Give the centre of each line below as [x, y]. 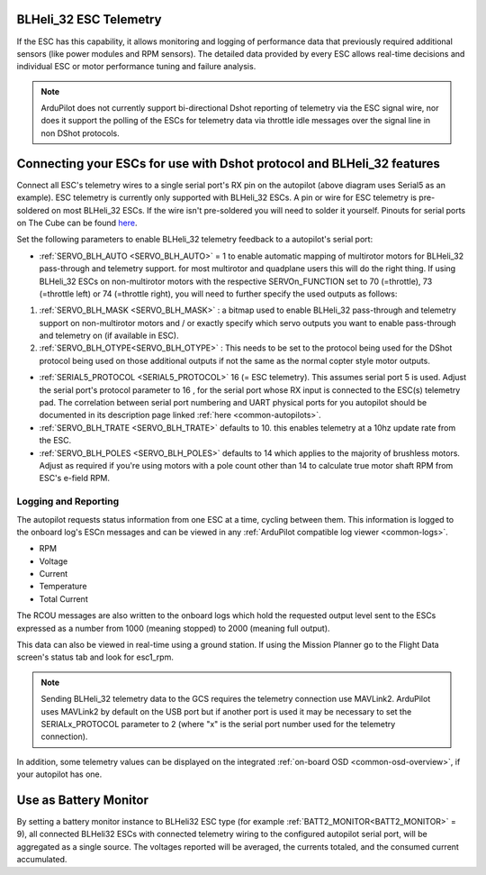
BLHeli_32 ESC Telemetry [89, 19]
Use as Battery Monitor [82, 800]
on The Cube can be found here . [77, 223]
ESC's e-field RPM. [75, 479]
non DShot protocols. [81, 133]
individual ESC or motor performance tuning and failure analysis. [136, 67]
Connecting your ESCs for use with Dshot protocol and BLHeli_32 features [229, 164]
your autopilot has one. [59, 774]
